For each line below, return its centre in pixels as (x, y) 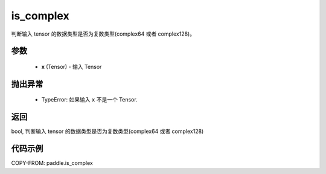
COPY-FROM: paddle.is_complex (52, 163)
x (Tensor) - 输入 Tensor (72, 66)
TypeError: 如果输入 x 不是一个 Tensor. (90, 100)
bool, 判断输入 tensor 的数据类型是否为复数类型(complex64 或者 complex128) (107, 131)
